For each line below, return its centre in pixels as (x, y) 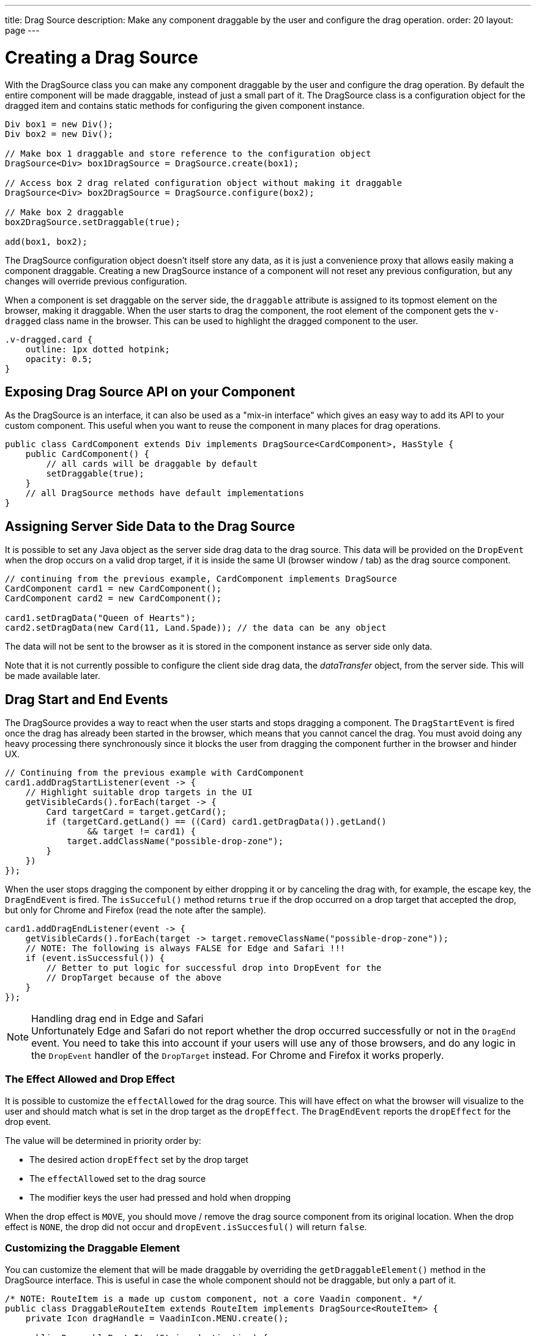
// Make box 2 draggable (64, 212)
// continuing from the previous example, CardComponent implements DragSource (201, 579)
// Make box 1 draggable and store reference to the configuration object (188, 153)
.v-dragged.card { (49, 339)
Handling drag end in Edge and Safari (117, 1019)
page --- (22, 30)
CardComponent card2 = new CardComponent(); (114, 599)
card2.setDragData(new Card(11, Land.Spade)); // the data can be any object (196, 628)
